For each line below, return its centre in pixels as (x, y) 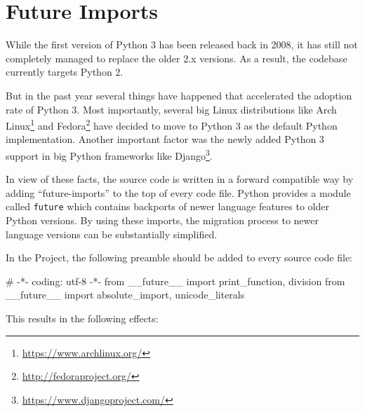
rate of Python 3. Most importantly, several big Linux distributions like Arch (171, 109)
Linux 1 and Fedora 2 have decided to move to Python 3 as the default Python (172, 124)
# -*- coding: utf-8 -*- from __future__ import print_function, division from (175, 281)
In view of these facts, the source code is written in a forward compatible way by (180, 179)
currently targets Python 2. (65, 72)
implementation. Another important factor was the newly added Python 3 (165, 139)
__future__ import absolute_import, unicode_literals (125, 295)
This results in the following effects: (82, 318)
